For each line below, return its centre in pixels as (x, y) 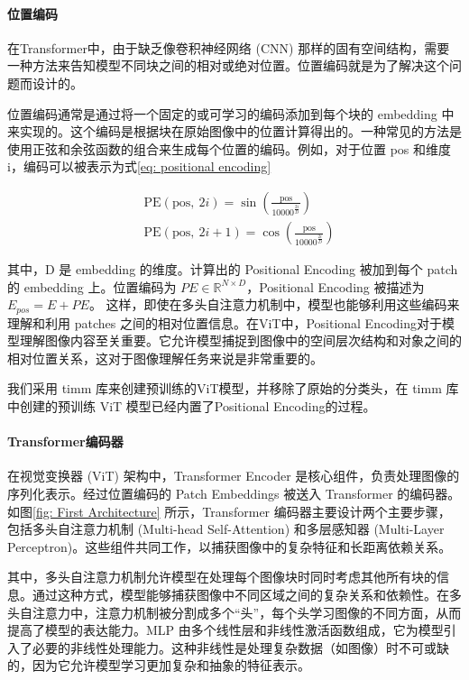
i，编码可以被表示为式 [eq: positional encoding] (139, 166)
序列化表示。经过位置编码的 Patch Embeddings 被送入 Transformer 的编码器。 (234, 494)
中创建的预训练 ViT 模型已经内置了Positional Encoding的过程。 (192, 406)
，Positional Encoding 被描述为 (336, 286)
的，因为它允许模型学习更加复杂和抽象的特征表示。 (159, 665)
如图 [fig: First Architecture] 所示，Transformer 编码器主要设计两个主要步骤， (229, 511)
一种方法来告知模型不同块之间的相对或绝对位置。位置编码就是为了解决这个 (228, 65)
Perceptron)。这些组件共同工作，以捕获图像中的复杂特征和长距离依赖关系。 (230, 546)
